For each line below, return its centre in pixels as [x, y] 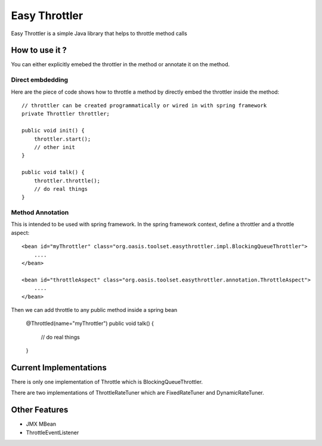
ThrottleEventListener [52, 432]
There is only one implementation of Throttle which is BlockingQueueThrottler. [107, 382]
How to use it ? [39, 50]
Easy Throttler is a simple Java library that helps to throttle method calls [99, 33]
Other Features [40, 410]
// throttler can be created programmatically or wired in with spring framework [144, 105]
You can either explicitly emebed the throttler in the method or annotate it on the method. [120, 64]
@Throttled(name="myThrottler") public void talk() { [90, 323]
